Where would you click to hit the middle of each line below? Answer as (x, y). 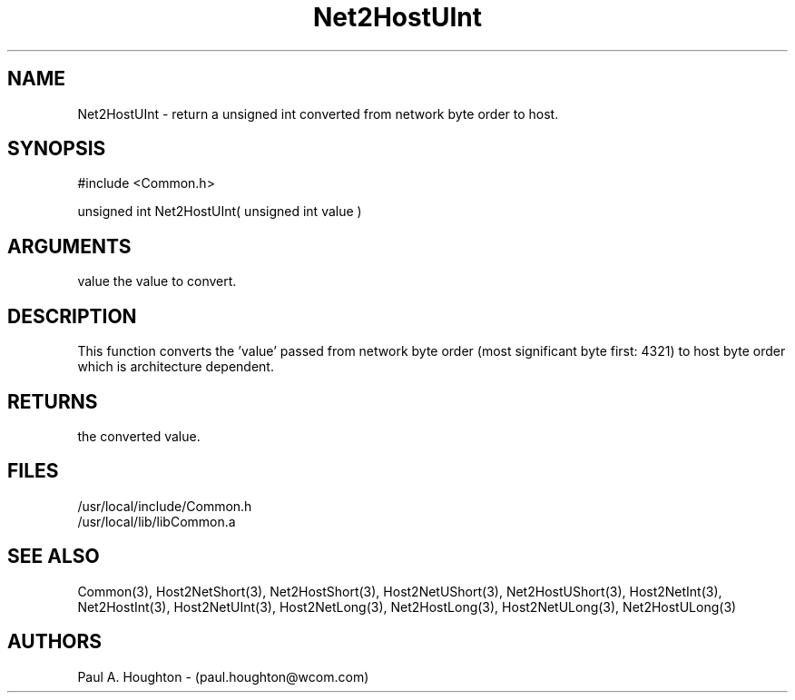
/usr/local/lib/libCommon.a (157, 521)
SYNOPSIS (57, 149)
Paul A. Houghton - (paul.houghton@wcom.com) (223, 676)
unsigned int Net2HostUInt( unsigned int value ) (220, 212)
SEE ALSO (54, 557)
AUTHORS (55, 642)
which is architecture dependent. (176, 367)
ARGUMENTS (69, 246)
